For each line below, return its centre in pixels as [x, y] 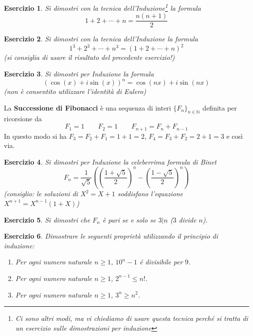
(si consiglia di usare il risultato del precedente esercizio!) [90, 57]
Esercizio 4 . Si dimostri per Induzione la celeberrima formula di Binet [110, 161]
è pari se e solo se [129, 219]
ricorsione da [23, 119]
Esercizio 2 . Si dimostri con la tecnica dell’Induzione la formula [101, 39]
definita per [220, 107]
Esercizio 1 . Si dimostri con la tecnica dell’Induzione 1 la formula [102, 7]
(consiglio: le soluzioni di [41, 194]
